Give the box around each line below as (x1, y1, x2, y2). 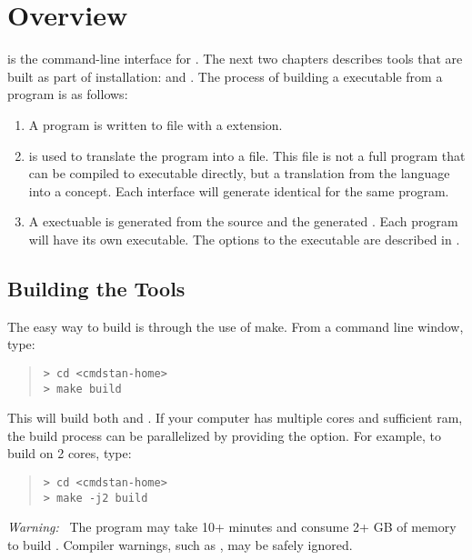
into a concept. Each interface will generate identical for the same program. (28, 181, 449, 200)
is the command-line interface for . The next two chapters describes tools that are (7, 49, 463, 68)
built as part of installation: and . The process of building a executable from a (7, 66, 443, 85)
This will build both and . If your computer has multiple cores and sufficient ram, (7, 408, 463, 427)
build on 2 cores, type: (7, 444, 132, 463)
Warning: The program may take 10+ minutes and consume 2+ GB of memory (7, 517, 457, 536)
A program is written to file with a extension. (28, 115, 283, 134)
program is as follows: (7, 85, 128, 104)
